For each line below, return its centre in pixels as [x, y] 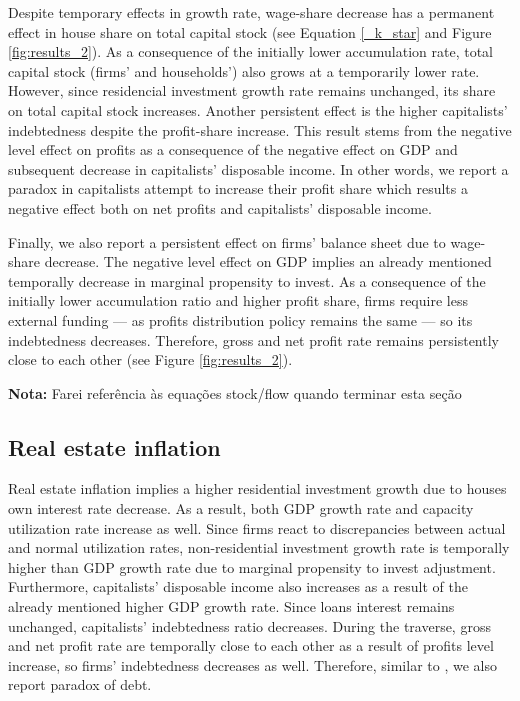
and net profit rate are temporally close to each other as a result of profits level [251, 645]
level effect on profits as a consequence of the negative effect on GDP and [233, 149]
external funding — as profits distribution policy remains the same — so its [240, 319]
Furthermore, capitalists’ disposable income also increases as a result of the [238, 586]
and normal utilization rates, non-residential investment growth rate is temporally [259, 547]
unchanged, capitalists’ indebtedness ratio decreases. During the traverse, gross [249, 625]
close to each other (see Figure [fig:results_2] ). [150, 359]
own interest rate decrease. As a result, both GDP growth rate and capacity [241, 508]
